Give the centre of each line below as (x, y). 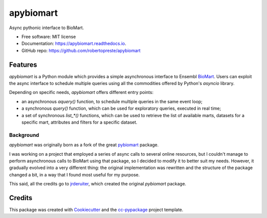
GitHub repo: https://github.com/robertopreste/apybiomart (81, 50)
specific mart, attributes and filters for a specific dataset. (80, 122)
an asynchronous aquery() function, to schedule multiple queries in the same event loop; (112, 101)
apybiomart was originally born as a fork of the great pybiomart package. (84, 145)
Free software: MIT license (49, 37)
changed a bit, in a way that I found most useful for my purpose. (74, 174)
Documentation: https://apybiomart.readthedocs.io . (74, 44)
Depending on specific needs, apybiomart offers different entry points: (81, 92)
